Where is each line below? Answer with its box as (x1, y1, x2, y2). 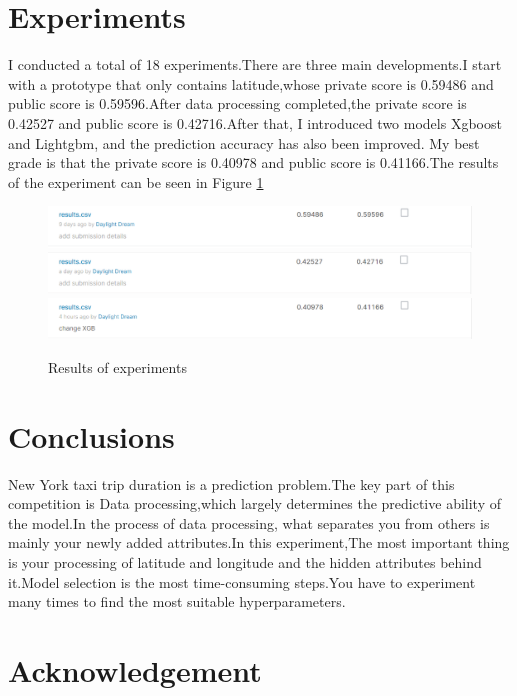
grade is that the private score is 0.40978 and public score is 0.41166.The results (8, 152, 499, 173)
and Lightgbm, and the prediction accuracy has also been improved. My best (8, 132, 480, 153)
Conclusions (8, 415, 175, 456)
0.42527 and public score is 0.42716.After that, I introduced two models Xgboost (8, 112, 502, 133)
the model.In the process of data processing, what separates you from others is (8, 512, 490, 533)
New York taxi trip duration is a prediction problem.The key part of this (8, 473, 455, 494)
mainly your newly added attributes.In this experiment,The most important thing (8, 532, 510, 553)
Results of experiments (48, 356, 187, 377)
